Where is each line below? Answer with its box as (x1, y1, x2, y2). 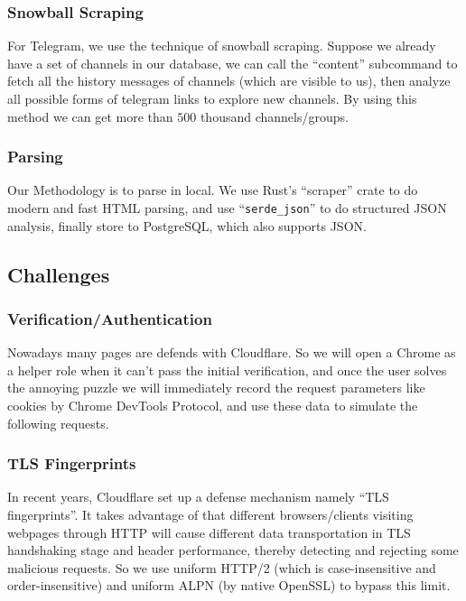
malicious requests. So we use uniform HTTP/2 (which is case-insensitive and (7, 558, 436, 577)
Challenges (7, 260, 110, 288)
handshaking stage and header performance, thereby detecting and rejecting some (7, 541, 459, 559)
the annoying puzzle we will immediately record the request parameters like (7, 378, 425, 397)
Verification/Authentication (7, 307, 212, 329)
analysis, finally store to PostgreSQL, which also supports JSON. (7, 216, 367, 235)
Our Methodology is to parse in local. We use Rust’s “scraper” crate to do (7, 180, 418, 199)
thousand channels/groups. (200, 106, 349, 125)
